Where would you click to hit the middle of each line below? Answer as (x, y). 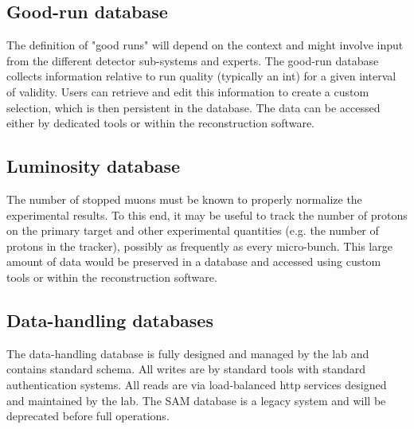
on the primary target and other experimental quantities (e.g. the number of (193, 230)
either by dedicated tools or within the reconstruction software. (160, 123)
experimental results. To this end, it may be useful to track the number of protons (207, 214)
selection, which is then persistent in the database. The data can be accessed (193, 107)
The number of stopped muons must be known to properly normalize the (184, 199)
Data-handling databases (110, 320)
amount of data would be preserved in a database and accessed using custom (194, 261)
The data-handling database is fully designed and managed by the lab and (188, 353)
